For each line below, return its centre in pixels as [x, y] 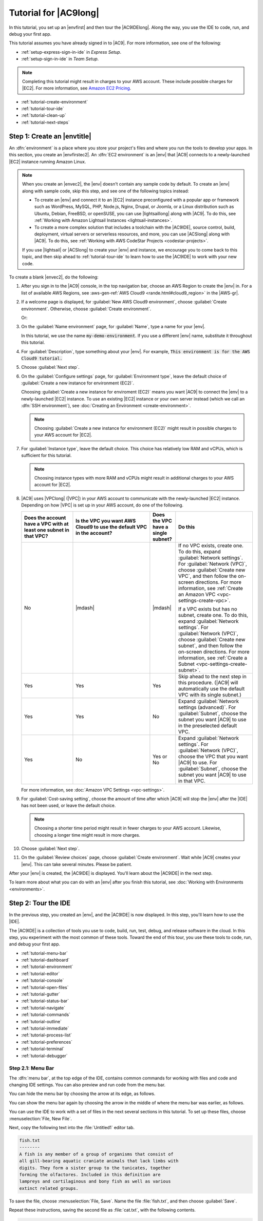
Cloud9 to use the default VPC [111, 526]
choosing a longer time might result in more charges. [87, 835]
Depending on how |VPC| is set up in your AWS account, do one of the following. [102, 505]
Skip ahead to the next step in [212, 676]
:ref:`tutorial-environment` [47, 967]
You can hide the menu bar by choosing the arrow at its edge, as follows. [82, 1094]
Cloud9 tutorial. [42, 358]
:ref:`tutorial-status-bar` [45, 1001]
